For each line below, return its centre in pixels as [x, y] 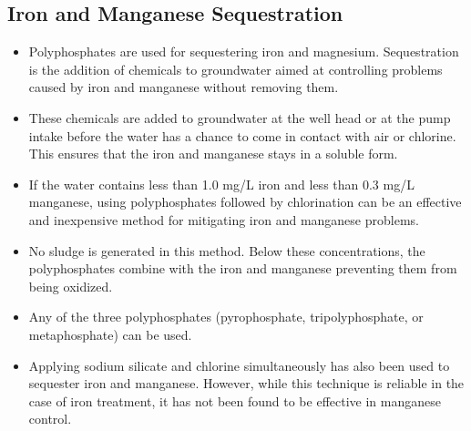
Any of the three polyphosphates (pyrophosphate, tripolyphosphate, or [226, 317]
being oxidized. [71, 286]
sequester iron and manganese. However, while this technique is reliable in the [246, 383]
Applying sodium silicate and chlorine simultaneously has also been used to [239, 365]
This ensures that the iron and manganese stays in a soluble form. [213, 154]
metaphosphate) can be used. [110, 334]
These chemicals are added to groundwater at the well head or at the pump [240, 117]
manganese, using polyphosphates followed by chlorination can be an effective [245, 202]
